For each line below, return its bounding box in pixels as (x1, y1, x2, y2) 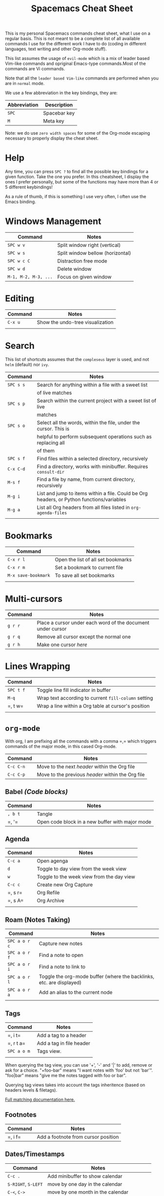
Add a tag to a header (37, 1032, 87, 1038)
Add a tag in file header (37, 1040, 90, 1047)
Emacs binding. (5, 199, 36, 205)
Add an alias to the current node (39, 989, 113, 996)
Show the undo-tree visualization (37, 319, 114, 325)
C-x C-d (7, 466, 25, 471)
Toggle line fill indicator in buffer (37, 687, 111, 693)
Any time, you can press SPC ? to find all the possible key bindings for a (5, 169, 149, 175)
